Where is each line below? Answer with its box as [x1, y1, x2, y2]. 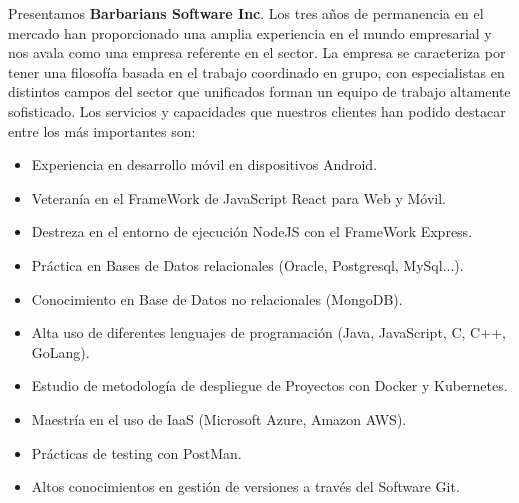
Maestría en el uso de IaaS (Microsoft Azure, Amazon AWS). [31, 408, 407, 429]
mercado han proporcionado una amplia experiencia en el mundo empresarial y [8, 22, 492, 43]
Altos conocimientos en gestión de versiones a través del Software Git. [31, 476, 460, 497]
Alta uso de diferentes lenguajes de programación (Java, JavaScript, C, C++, [31, 322, 506, 343]
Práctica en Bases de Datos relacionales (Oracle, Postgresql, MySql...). [31, 254, 464, 275]
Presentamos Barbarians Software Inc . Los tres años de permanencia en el [8, 3, 484, 23]
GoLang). [31, 341, 90, 362]
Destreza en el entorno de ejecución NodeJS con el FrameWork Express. [31, 221, 473, 242]
